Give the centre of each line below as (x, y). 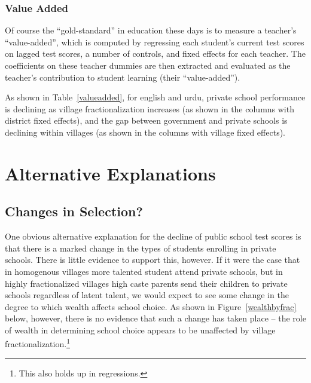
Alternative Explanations (110, 173)
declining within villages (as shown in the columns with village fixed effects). (145, 132)
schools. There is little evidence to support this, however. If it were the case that (153, 260)
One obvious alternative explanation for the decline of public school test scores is (153, 236)
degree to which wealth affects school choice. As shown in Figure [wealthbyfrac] (151, 306)
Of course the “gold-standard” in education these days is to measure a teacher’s (151, 30)
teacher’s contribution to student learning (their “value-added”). (123, 77)
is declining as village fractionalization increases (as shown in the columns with (150, 108)
